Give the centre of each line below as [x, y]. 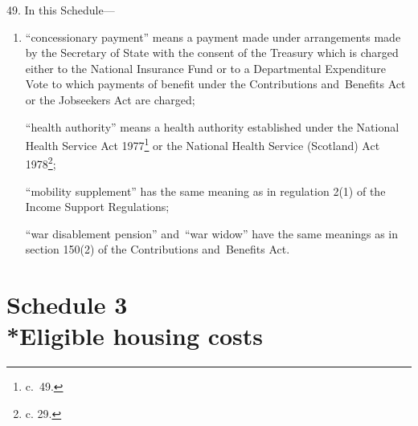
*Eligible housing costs [135, 336]
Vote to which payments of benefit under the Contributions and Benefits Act [215, 84]
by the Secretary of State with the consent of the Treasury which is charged [212, 53]
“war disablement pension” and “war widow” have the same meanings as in [211, 233]
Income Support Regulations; [97, 207]
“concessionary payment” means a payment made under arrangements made [213, 37]
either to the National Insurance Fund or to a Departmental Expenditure [205, 68]
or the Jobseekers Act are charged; [110, 99]
